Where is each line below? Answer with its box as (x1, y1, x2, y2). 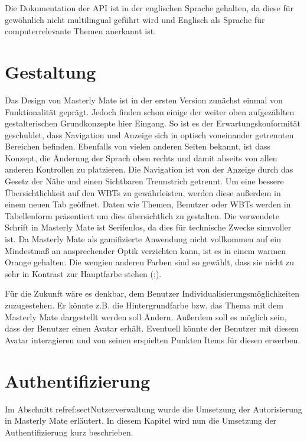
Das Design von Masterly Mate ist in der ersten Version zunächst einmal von (5, 93, 283, 106)
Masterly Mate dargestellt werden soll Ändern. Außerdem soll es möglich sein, (5, 310, 287, 323)
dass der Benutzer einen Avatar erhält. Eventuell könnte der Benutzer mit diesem (5, 322, 299, 334)
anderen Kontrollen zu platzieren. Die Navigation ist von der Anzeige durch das (5, 163, 293, 175)
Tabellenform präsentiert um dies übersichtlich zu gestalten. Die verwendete (5, 209, 280, 222)
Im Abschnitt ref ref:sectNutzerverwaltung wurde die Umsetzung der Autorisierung (5, 402, 302, 415)
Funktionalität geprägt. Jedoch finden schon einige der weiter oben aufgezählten (5, 105, 295, 118)
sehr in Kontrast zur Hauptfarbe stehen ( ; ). (5, 267, 162, 279)
